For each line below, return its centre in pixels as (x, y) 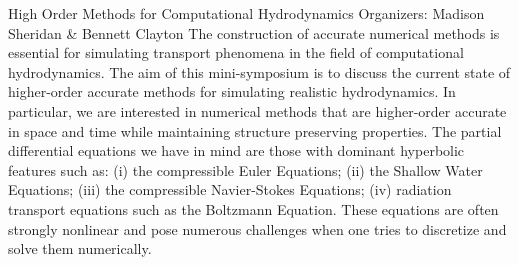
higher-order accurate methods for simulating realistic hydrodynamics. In (232, 91)
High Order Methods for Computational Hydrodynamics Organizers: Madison (246, 13)
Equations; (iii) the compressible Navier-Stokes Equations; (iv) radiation (230, 189)
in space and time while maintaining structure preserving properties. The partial (255, 130)
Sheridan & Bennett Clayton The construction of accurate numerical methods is (254, 32)
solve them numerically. (80, 248)
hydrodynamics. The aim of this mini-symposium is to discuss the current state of (259, 71)
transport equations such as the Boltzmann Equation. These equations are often (253, 208)
